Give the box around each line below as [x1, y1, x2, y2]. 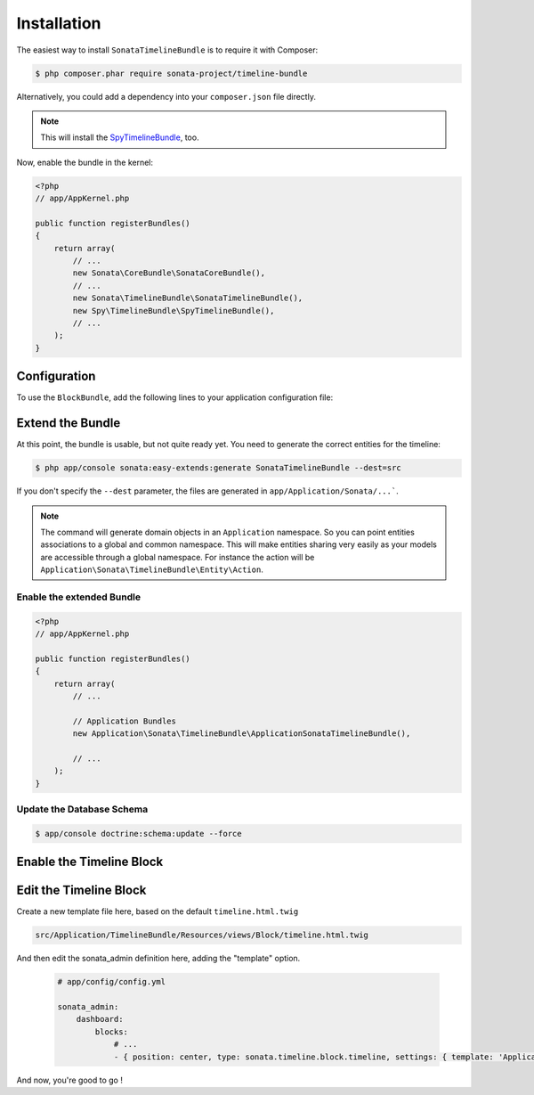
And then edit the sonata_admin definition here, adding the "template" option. [16, 953, 301, 964]
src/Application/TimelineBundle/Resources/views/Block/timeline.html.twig [35, 930, 369, 940]
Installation [16, 13, 101, 33]
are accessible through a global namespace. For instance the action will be [40, 552, 315, 562]
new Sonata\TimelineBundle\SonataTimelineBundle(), [72, 293, 303, 303]
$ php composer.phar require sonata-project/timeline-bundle [35, 68, 308, 78]
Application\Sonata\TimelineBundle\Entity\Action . [40, 564, 264, 575]
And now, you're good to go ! [16, 1075, 124, 1085]
